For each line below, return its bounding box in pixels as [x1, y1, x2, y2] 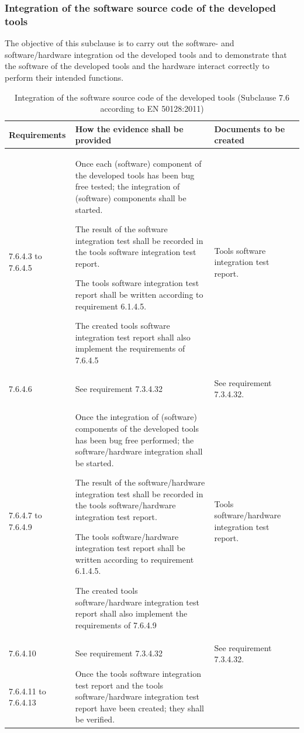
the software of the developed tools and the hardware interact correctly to [5, 60, 270, 72]
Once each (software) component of [75, 157, 202, 170]
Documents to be [214, 122, 285, 135]
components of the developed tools [75, 422, 199, 434]
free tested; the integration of [75, 180, 180, 192]
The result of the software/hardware [75, 476, 205, 488]
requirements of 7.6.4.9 [75, 618, 157, 631]
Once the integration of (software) [75, 411, 197, 423]
